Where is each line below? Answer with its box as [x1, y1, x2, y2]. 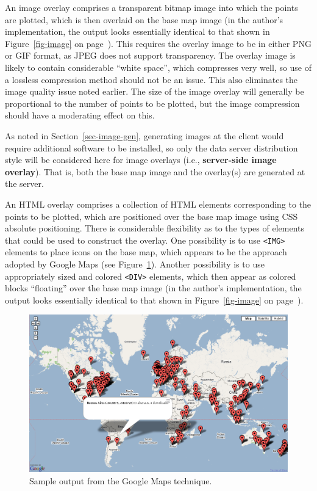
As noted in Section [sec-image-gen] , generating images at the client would [5, 129, 284, 142]
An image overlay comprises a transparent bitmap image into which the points [5, 1, 298, 13]
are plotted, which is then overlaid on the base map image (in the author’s [5, 13, 283, 26]
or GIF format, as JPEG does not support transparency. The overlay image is [5, 49, 296, 62]
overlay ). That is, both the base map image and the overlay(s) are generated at [5, 165, 305, 178]
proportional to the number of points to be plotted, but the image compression [5, 96, 300, 109]
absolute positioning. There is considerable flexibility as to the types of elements [5, 222, 304, 235]
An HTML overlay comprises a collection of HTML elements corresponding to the [5, 197, 312, 210]
